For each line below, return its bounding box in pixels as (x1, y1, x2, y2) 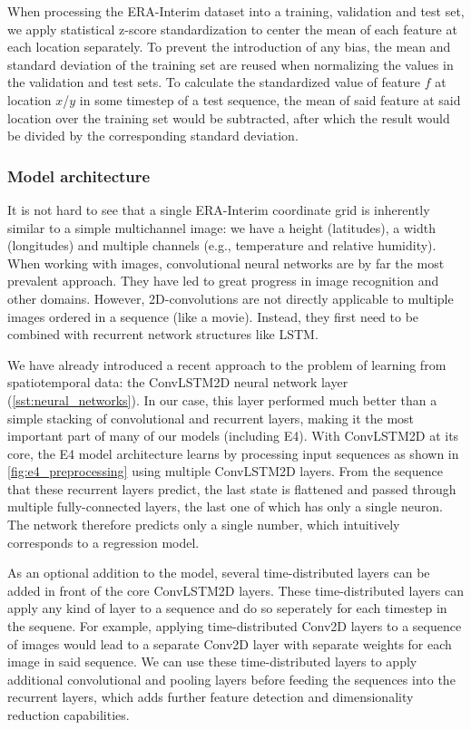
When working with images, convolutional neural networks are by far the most (7, 253, 445, 272)
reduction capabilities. (7, 706, 130, 724)
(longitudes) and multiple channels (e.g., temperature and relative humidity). (7, 236, 437, 255)
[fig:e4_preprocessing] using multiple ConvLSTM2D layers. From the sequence (7, 462, 443, 481)
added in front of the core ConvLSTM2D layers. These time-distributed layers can (7, 580, 464, 599)
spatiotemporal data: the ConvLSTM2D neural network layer (7, 373, 348, 392)
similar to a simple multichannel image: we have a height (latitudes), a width (7, 218, 436, 237)
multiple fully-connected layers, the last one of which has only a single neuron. (7, 497, 443, 516)
